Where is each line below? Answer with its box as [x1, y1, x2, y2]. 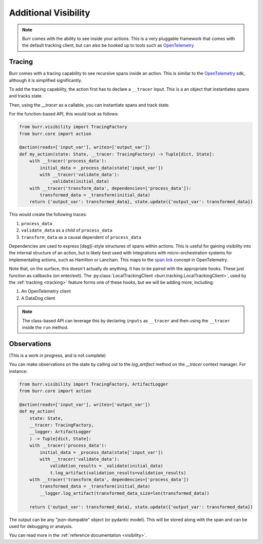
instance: [9, 368, 28, 374]
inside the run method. [22, 324, 69, 330]
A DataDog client [21, 295, 56, 301]
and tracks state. [9, 93, 43, 99]
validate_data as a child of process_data [21, 227, 113, 233]
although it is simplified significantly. [9, 77, 82, 83]
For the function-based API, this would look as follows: [9, 111, 119, 117]
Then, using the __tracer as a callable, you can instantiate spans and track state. [9, 102, 170, 108]
